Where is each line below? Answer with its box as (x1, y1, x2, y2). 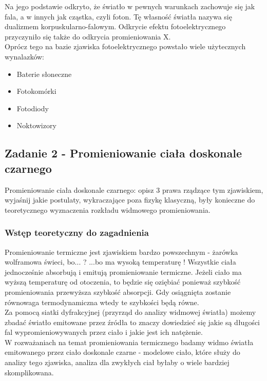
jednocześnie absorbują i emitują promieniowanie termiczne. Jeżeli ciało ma (5, 266, 242, 277)
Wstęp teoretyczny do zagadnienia (5, 226, 149, 239)
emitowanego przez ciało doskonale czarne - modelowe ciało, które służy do (5, 347, 240, 357)
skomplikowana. (5, 367, 54, 377)
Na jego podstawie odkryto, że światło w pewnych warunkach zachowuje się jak (5, 1, 255, 11)
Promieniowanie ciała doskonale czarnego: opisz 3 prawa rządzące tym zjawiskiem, (5, 184, 263, 195)
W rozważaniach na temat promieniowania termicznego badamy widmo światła (5, 336, 254, 347)
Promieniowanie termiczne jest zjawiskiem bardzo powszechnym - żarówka (5, 246, 238, 257)
